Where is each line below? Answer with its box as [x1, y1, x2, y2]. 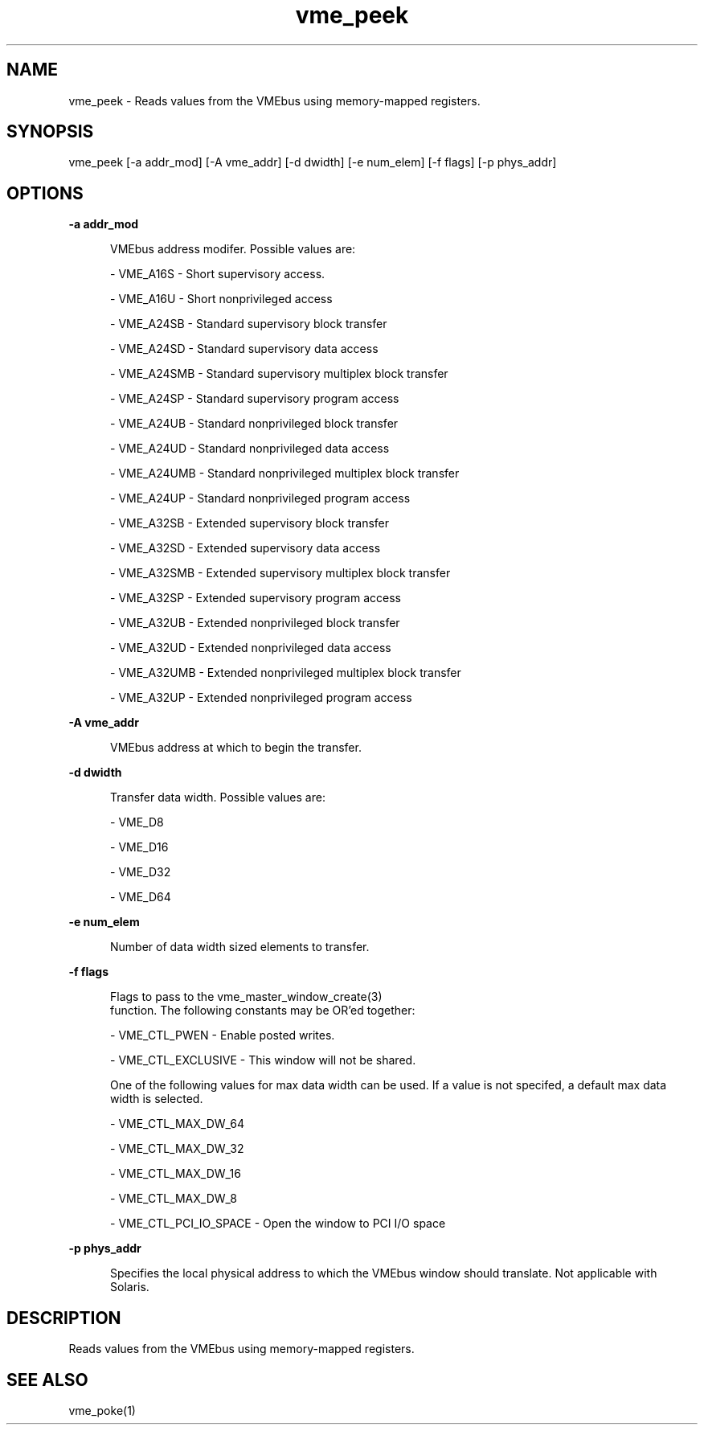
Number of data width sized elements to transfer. [110, 940, 370, 954]
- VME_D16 [110, 840, 169, 855]
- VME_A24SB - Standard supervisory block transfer [110, 317, 387, 331]
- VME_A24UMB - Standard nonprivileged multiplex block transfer [110, 466, 460, 481]
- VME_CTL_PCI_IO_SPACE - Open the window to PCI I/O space [110, 1216, 446, 1231]
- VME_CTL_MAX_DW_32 [110, 1142, 244, 1156]
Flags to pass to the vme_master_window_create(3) [110, 990, 383, 1004]
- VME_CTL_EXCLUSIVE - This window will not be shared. [110, 1053, 416, 1068]
